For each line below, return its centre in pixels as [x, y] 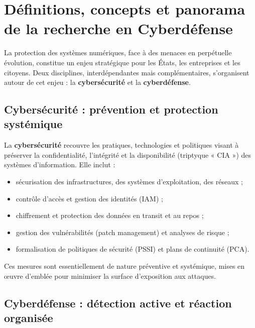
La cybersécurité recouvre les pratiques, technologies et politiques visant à [121, 145]
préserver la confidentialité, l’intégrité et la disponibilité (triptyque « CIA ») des [128, 154]
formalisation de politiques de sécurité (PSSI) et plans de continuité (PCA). [133, 249]
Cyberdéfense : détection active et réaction [118, 303]
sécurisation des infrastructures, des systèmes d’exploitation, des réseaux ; [129, 182]
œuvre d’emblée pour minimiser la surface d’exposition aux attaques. [110, 276]
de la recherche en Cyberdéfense [118, 28]
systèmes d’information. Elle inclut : [60, 165]
